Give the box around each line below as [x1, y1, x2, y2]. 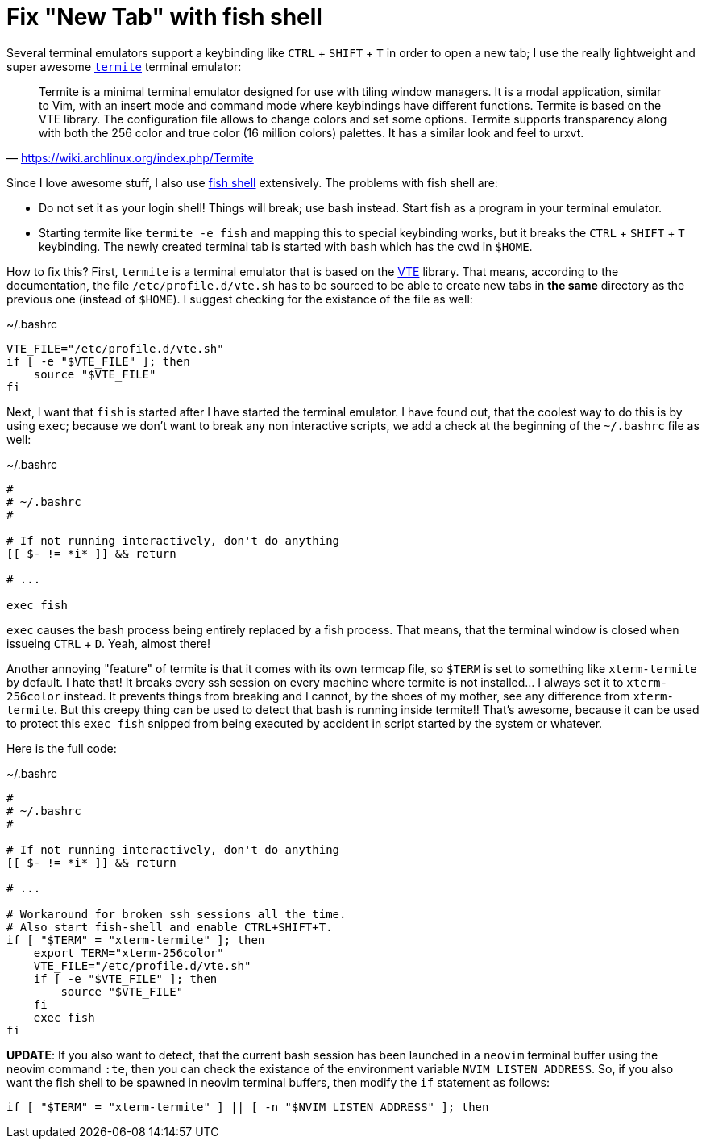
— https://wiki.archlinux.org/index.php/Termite [6, 150, 254, 165]
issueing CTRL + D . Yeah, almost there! [6, 636, 210, 650]
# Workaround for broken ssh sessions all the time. [6, 907, 347, 921]
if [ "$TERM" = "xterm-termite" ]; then [6, 933, 265, 947]
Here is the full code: [6, 741, 117, 755]
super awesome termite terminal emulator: [6, 59, 242, 73]
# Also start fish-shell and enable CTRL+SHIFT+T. [6, 920, 333, 934]
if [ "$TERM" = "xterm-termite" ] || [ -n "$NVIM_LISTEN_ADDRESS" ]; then [6, 1100, 489, 1114]
